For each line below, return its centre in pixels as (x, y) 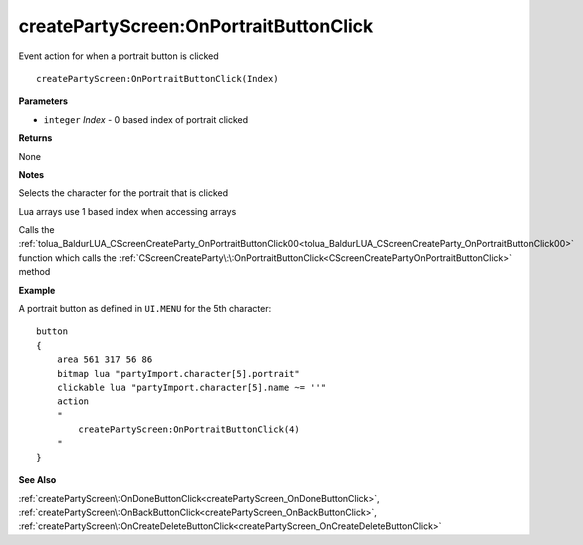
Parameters (43, 101)
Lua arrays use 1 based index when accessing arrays (127, 211)
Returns (35, 138)
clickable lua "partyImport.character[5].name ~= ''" (191, 387)
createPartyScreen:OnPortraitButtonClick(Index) (157, 78)
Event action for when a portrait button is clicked (118, 56)
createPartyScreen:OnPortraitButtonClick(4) (189, 429)
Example (37, 290)
